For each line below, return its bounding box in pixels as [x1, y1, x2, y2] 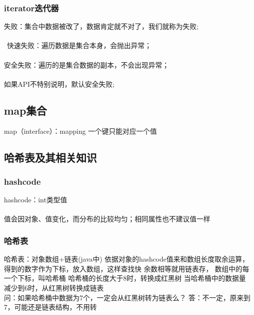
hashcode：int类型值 [4, 194, 67, 205]
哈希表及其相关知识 [4, 149, 97, 165]
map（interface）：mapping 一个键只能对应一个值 [4, 125, 157, 136]
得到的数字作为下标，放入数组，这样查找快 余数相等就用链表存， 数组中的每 [4, 263, 250, 273]
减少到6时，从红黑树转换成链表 [4, 282, 104, 292]
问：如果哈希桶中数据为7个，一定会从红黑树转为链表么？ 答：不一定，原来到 [4, 292, 251, 302]
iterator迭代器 [4, 1, 59, 14]
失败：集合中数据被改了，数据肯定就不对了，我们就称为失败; [4, 21, 198, 31]
